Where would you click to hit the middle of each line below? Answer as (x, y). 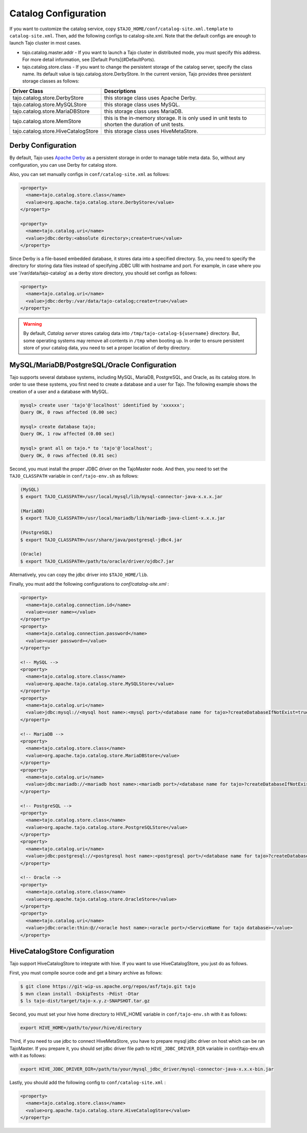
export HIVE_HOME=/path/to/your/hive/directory (81, 1028)
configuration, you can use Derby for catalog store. (63, 165)
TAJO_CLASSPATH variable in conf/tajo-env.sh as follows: (74, 476)
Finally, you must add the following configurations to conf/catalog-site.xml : (89, 584)
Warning (32, 324)
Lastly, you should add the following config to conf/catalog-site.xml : (88, 1082)
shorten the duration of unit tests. (145, 124)
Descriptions (120, 91)
